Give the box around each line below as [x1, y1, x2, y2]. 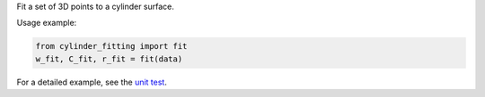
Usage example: [16, 18, 77, 28]
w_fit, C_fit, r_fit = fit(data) [35, 53, 183, 64]
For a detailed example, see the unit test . [16, 77, 168, 87]
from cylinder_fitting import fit [35, 41, 188, 52]
